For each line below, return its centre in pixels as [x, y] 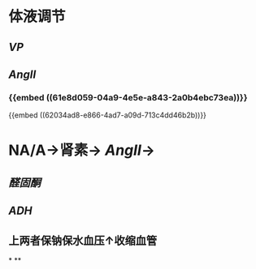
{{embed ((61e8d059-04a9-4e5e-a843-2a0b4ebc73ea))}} [128, 97]
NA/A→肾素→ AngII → [82, 150]
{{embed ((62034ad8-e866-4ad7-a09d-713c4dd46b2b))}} [108, 115]
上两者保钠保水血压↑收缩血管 [83, 240]
